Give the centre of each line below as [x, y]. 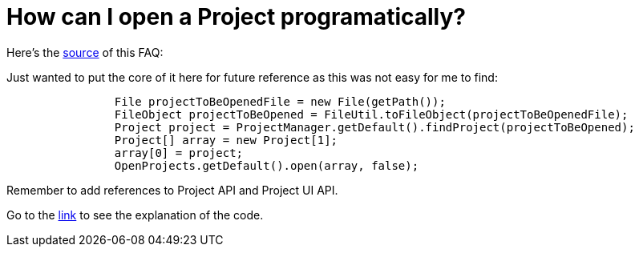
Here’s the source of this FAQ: [85, 52]
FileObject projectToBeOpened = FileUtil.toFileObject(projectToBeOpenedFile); [371, 114]
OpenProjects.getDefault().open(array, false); [267, 165]
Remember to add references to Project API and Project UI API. [172, 190]
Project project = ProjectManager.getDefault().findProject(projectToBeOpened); [374, 127]
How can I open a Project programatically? [236, 17]
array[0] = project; [179, 153]
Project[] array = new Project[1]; [226, 140]
